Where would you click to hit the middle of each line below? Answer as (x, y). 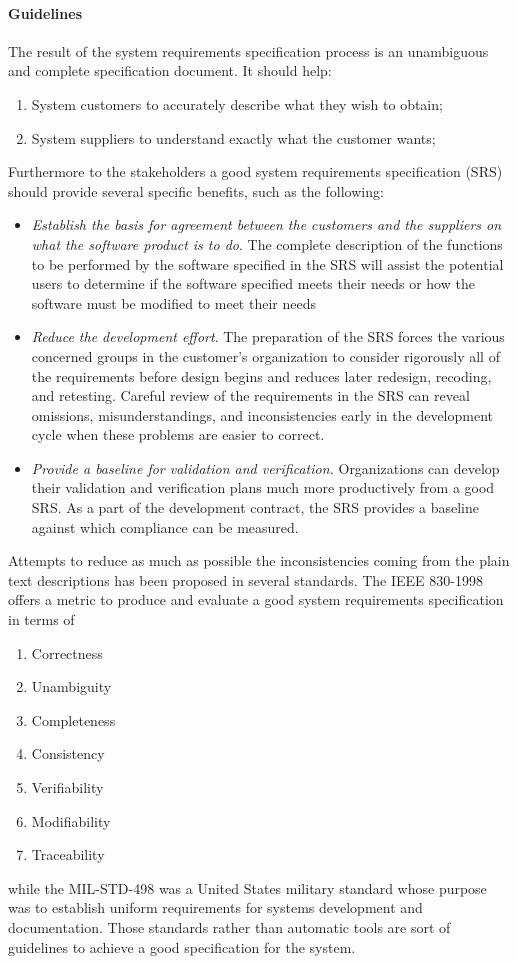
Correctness (67, 652)
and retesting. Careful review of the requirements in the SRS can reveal (250, 395)
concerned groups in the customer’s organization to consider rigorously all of (265, 355)
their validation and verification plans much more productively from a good (263, 487)
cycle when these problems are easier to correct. (178, 434)
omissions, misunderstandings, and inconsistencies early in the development (262, 414)
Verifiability (67, 787)
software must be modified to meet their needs (173, 302)
